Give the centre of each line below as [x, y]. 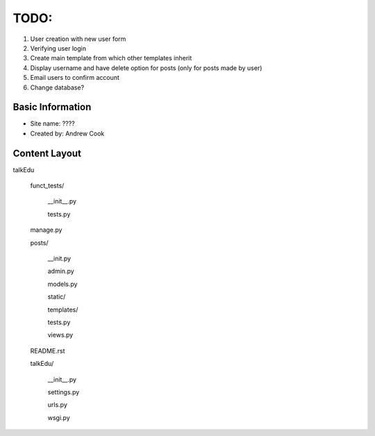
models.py [62, 284]
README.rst [48, 351]
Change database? [57, 87]
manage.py [46, 230]
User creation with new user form [78, 39]
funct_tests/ [47, 186]
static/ [57, 297]
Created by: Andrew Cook [67, 133]
